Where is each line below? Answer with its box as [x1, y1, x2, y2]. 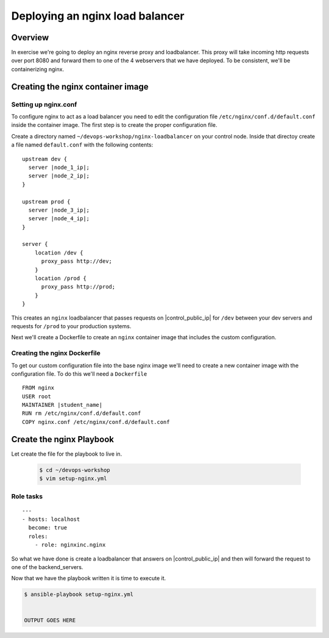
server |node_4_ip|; [28, 215, 90, 222]
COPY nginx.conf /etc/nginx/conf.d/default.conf [22, 418, 170, 425]
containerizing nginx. [11, 65, 64, 73]
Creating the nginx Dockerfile [11, 349, 101, 357]
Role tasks [11, 492, 43, 500]
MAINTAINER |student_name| [22, 401, 103, 409]
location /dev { [34, 249, 83, 256]
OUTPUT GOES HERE [24, 617, 76, 623]
